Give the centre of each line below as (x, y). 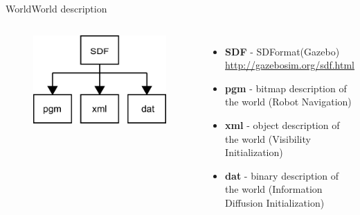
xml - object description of (282, 124)
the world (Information (274, 189)
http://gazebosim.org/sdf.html (290, 65)
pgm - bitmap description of (286, 88)
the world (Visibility (268, 138)
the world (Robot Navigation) (288, 102)
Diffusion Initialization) (275, 202)
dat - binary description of (282, 175)
